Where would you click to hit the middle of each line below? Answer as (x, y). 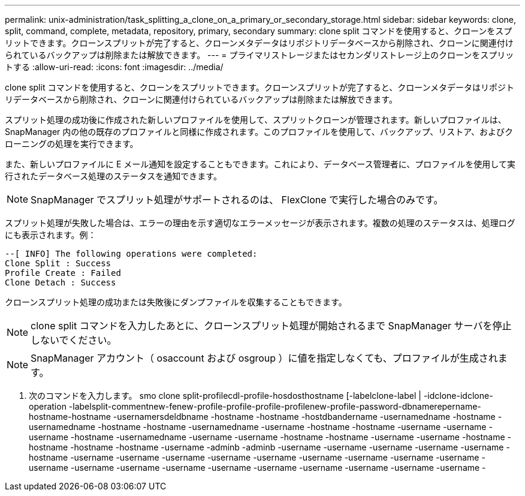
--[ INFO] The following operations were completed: (131, 254)
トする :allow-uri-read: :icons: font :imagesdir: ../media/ (114, 67)
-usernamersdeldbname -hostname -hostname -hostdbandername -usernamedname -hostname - (307, 417)
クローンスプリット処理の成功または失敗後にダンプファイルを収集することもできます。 (176, 302)
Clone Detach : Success (61, 282)
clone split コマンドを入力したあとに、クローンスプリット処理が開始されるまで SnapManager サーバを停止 (271, 326)
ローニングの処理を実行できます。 (72, 144)
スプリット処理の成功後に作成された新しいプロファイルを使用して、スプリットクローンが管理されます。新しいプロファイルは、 (256, 120)
